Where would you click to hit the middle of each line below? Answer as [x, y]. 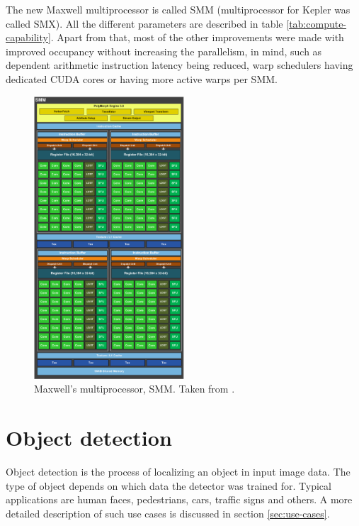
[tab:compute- [317, 23]
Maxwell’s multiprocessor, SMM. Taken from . [135, 389]
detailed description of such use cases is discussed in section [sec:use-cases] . [168, 513]
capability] [28, 37]
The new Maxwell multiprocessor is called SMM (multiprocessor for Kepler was [178, 9]
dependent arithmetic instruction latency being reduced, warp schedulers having [179, 65]
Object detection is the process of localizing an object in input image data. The [178, 472]
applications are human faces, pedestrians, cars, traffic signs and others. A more [179, 499]
